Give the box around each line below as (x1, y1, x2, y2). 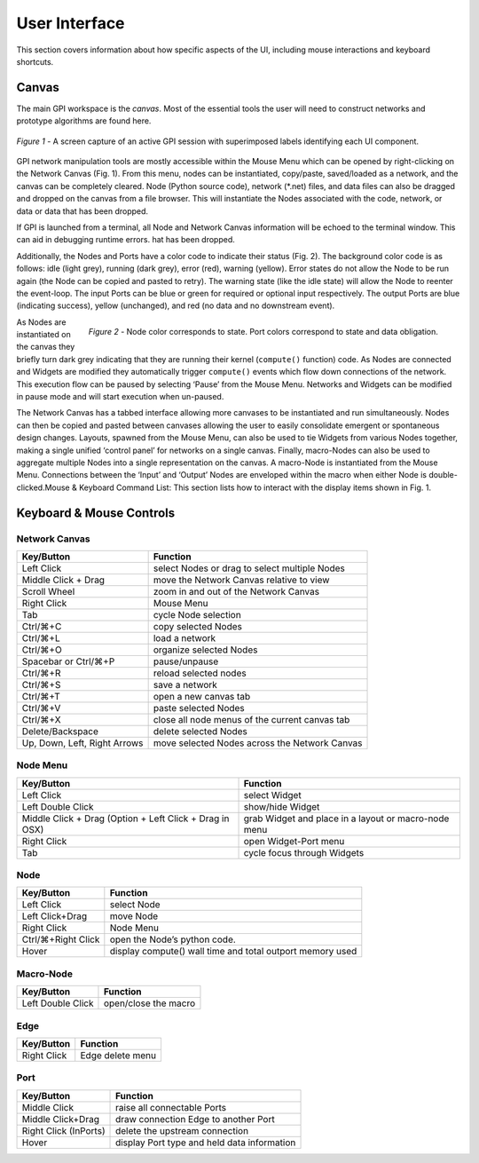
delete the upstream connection (115, 1124, 248, 1136)
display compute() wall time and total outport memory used (109, 945, 357, 958)
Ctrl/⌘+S (21, 678, 61, 691)
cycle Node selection (153, 608, 241, 621)
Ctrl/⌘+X (21, 713, 61, 725)
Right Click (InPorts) (21, 1124, 106, 1136)
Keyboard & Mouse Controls (16, 505, 176, 520)
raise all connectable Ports (115, 1101, 227, 1113)
